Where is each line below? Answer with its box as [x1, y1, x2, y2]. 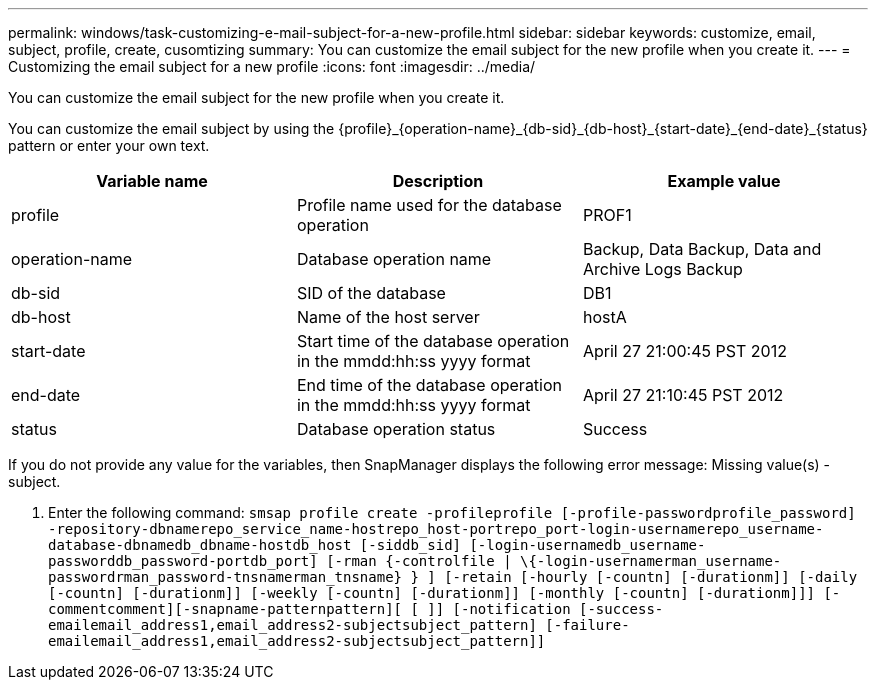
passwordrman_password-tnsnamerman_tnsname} [48, 569, 403, 585]
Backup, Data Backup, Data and [582, 239, 822, 259]
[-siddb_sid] [359, 537, 462, 553]
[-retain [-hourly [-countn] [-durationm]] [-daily [444, 569, 858, 585]
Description [392, 171, 484, 191]
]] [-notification [427, 601, 571, 617]
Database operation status [296, 419, 496, 439]
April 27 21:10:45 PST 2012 [582, 385, 784, 405]
